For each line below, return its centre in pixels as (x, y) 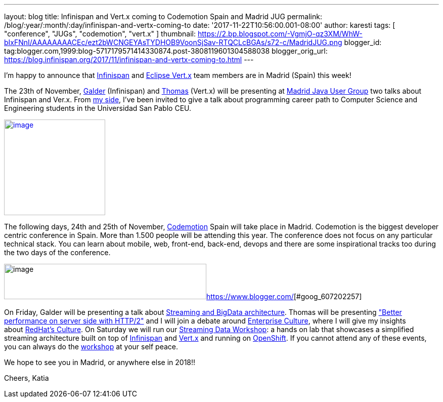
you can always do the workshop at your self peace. (91, 347)
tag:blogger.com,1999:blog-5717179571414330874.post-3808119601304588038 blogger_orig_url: (166, 51)
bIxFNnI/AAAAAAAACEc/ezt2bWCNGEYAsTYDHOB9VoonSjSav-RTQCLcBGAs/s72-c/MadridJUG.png (173, 42)
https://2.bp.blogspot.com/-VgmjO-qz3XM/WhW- (280, 34)
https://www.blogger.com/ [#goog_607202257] (284, 296)
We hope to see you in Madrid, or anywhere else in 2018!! (100, 362)
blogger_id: (363, 42)
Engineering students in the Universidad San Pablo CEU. (98, 108)
